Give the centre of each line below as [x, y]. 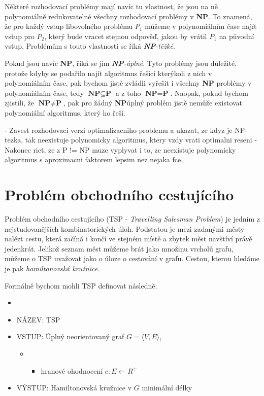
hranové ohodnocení [72, 370]
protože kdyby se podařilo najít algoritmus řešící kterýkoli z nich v [108, 73]
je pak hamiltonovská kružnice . [52, 268]
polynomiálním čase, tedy [44, 93]
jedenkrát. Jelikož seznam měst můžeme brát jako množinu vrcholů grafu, [119, 248]
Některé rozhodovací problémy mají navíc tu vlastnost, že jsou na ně [111, 6]
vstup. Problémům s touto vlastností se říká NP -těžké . [90, 46]
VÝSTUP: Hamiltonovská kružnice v [74, 388]
